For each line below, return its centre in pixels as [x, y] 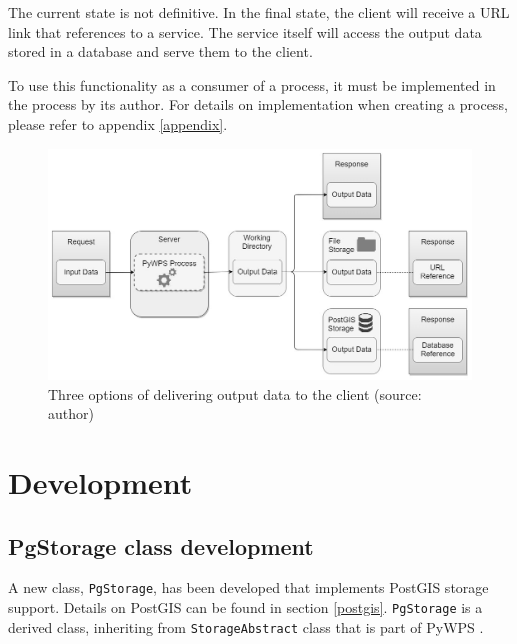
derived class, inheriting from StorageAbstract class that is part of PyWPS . [246, 626]
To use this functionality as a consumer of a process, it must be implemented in [252, 84]
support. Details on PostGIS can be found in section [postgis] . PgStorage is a [245, 607]
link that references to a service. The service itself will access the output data [245, 31]
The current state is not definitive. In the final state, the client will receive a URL [259, 12]
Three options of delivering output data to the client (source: [235, 393]
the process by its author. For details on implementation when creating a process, [258, 104]
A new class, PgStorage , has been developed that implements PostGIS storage [248, 587]
